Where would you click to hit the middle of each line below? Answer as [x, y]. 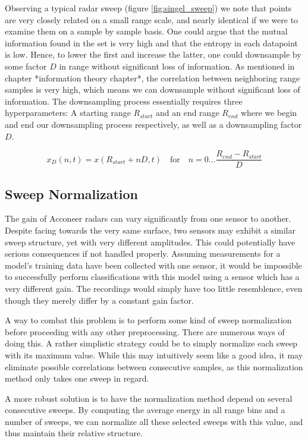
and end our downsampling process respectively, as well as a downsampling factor [153, 124]
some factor [26, 66]
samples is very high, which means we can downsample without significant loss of [153, 89]
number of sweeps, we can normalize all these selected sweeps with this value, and [154, 421]
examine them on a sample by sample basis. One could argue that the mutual [146, 31]
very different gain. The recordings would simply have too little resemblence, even [154, 288]
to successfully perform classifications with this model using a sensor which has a [152, 277]
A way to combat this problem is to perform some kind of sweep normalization [148, 320]
